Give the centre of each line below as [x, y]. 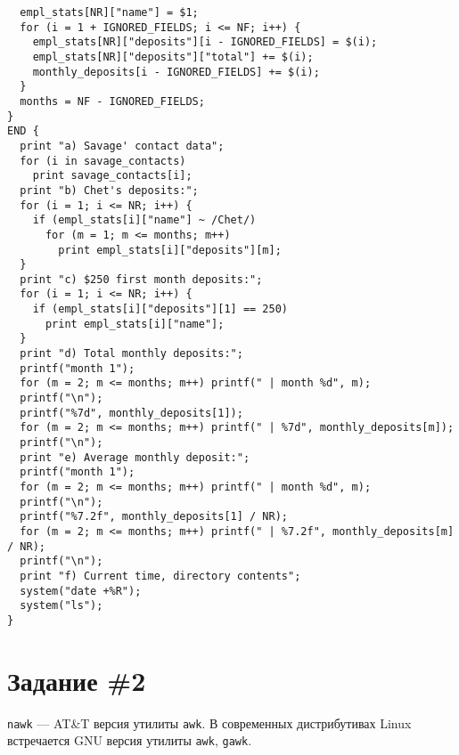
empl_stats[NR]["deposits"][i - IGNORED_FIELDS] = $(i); [205, 42]
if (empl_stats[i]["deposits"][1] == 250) [160, 309]
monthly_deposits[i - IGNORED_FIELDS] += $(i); [176, 72]
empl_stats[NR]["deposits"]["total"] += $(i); [173, 57]
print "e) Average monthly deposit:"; [135, 457]
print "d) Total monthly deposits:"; [131, 354]
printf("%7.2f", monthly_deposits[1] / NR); [154, 517]
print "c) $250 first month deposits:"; [141, 279]
